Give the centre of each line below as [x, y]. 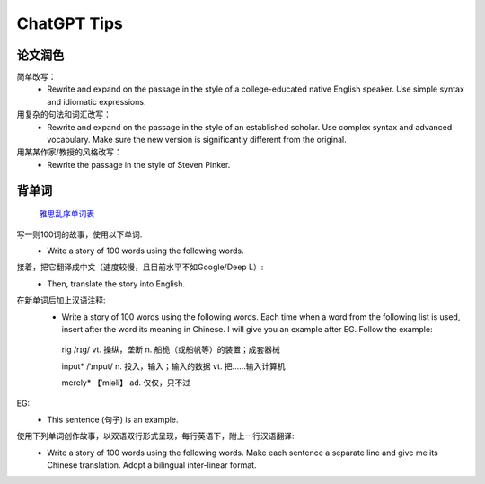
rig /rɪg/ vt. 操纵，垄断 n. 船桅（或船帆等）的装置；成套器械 [171, 349]
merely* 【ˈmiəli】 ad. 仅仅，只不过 [126, 383]
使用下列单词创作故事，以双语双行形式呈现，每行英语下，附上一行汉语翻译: [156, 436]
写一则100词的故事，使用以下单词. [79, 234]
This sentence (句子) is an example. [113, 419]
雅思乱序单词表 [66, 214]
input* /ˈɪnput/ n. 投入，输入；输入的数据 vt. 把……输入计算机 [174, 366]
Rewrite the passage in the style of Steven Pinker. [139, 164]
